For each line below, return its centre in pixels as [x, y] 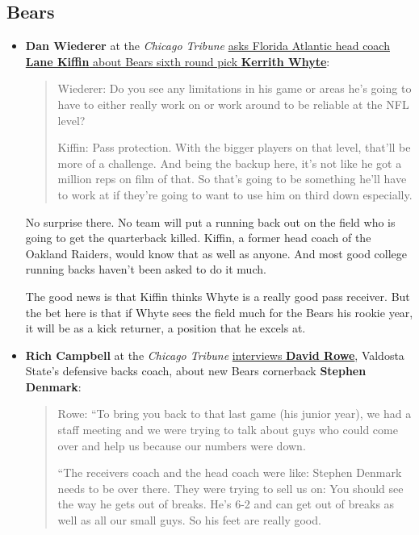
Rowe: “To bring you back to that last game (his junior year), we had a [235, 414]
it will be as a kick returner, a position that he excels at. [166, 328]
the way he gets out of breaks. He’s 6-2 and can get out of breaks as [226, 504]
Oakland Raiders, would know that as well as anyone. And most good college [216, 253]
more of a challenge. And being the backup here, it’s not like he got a [230, 163]
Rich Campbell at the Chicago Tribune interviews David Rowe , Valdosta [215, 355]
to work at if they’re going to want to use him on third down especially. [235, 194]
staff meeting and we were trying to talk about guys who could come [228, 430]
